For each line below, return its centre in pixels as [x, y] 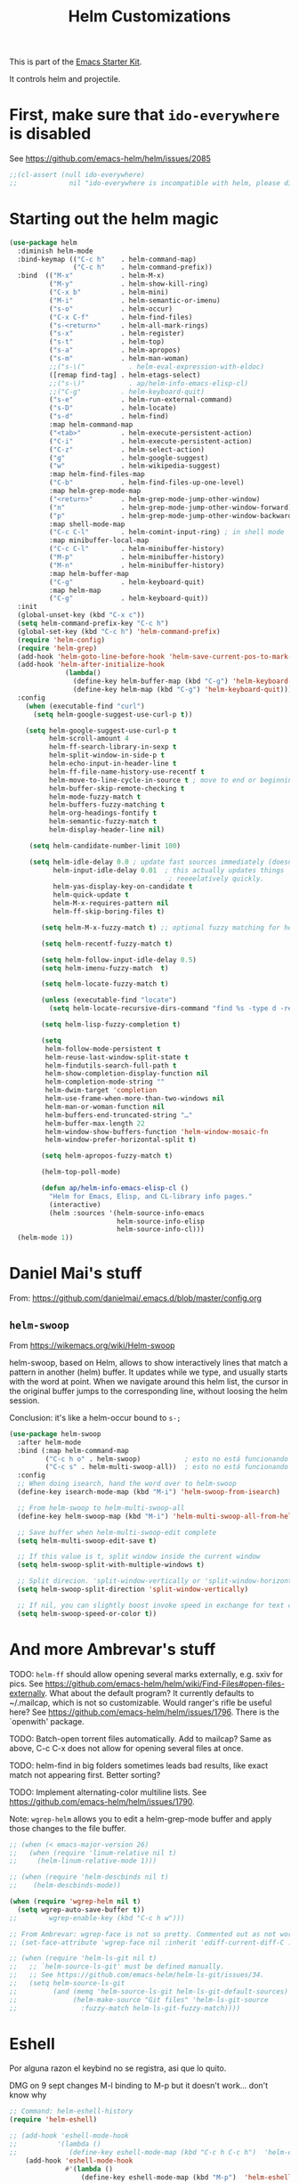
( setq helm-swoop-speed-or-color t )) [87, 1613]
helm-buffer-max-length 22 [95, 1124]
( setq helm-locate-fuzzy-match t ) [105, 984]
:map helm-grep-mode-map [95, 491]
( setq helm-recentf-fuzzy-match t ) [107, 944]
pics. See [26, 1684]
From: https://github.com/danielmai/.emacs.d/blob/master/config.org [136, 1298]
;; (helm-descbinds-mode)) [65, 1886]
